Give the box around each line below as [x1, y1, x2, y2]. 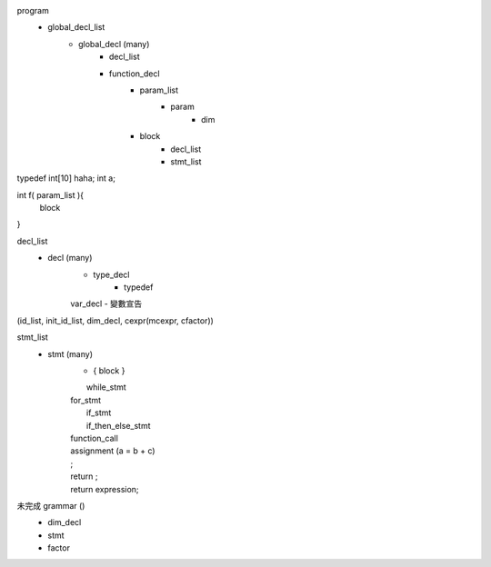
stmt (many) [47, 348, 94, 359]
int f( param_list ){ [16, 189, 84, 200]
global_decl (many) [78, 38, 150, 49]
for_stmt [70, 394, 102, 405]
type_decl [93, 269, 130, 280]
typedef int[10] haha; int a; [16, 173, 115, 184]
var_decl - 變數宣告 [70, 298, 143, 309]
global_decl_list [47, 22, 105, 33]
